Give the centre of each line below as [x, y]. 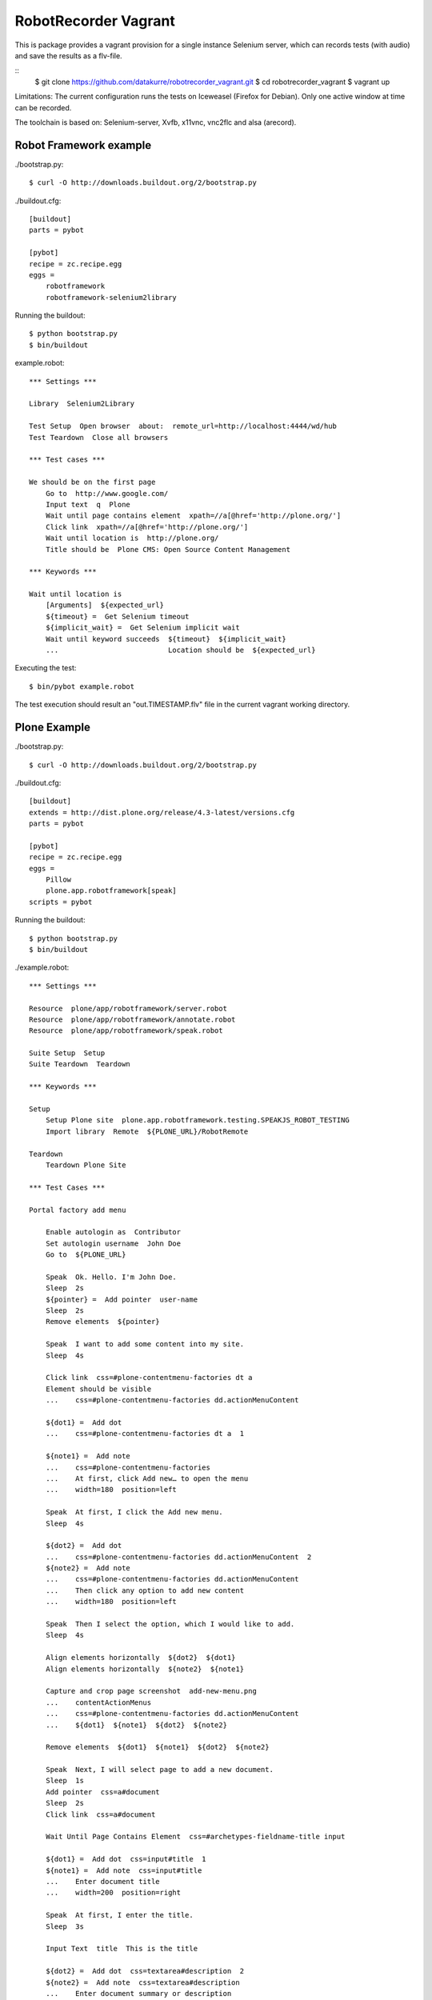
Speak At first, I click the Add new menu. [134, 1512]
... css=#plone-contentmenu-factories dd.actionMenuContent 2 [178, 1557]
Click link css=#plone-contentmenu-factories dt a [149, 1378]
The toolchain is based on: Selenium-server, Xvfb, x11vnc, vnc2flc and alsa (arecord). [156, 122]
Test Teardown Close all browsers [99, 437]
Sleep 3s [64, 1926]
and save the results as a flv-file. [69, 55]
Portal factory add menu [78, 1210]
